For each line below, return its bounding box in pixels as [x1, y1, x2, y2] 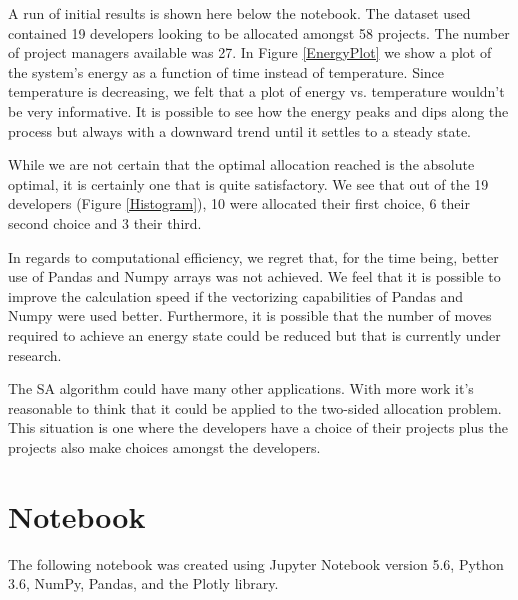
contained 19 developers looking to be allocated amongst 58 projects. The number [8, 22, 510, 43]
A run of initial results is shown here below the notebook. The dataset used [8, 3, 471, 23]
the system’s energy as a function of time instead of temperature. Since [8, 61, 445, 82]
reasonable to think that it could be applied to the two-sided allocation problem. [8, 397, 502, 418]
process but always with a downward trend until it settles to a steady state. [8, 120, 472, 141]
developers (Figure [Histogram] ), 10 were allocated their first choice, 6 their [8, 193, 470, 214]
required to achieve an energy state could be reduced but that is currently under [8, 324, 501, 345]
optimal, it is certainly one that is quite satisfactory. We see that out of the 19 [8, 173, 489, 194]
